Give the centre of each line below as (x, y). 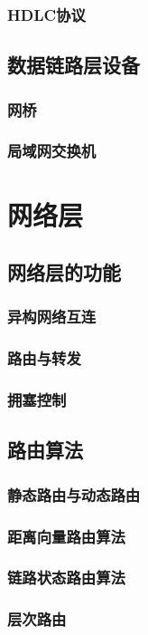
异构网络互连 (52, 317)
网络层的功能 (64, 272)
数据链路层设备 (74, 65)
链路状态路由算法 (66, 577)
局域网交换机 (52, 151)
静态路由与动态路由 (74, 494)
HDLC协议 (46, 14)
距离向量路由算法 (66, 536)
